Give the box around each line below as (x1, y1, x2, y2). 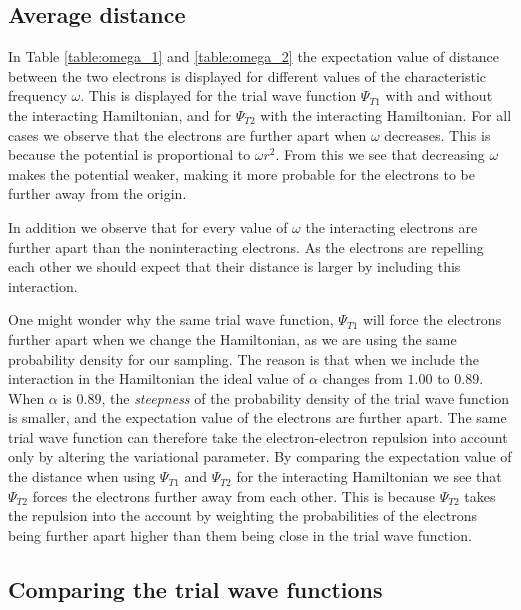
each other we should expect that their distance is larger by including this (8, 256, 461, 277)
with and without (385, 85, 493, 106)
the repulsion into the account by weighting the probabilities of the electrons (8, 505, 477, 526)
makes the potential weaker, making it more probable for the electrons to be (8, 163, 475, 184)
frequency (8, 85, 67, 106)
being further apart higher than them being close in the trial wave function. (8, 524, 472, 545)
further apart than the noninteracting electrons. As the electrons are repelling (8, 236, 484, 257)
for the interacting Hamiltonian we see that (236, 466, 502, 487)
